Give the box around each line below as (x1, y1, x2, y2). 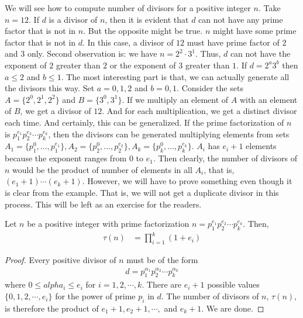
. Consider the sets (177, 82, 243, 94)
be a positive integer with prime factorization (27, 217, 190, 230)
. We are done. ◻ (201, 302, 264, 314)
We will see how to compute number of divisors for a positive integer (5, 2, 251, 13)
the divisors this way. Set (5, 82, 95, 94)
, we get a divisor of (20, 105, 91, 117)
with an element (239, 93, 298, 105)
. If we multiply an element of (122, 93, 229, 105)
